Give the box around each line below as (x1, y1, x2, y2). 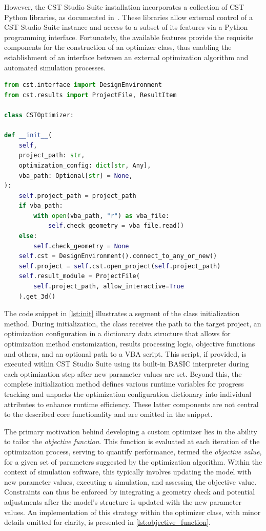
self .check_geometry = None (33, 242, 129, 250)
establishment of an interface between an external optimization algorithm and (4, 51, 249, 62)
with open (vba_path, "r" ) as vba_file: (33, 212, 170, 219)
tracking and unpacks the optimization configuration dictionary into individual (4, 388, 252, 399)
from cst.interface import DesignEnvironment (4, 81, 162, 89)
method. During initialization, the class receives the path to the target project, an (4, 318, 261, 328)
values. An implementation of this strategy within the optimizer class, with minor (4, 506, 261, 517)
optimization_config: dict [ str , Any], (18, 161, 151, 169)
